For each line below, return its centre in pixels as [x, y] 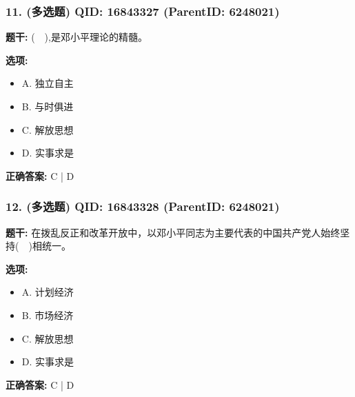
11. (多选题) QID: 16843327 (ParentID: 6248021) [143, 11]
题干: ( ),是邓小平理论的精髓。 [77, 37]
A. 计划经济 [48, 292]
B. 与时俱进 [48, 106]
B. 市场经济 [48, 315]
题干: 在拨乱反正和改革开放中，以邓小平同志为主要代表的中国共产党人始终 [173, 232]
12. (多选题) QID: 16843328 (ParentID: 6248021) [143, 206]
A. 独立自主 [48, 83]
